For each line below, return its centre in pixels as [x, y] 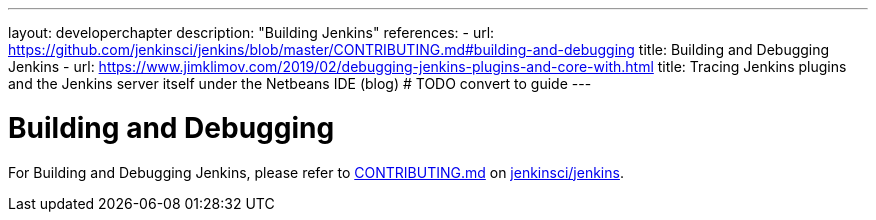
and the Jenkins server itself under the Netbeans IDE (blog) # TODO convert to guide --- [300, 83]
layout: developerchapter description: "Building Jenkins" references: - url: [251, 32]
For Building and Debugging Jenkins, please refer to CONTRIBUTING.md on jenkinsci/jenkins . [316, 172]
